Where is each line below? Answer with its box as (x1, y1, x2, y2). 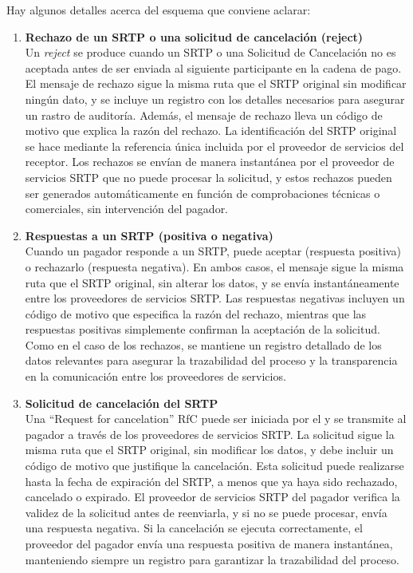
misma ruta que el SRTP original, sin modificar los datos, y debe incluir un (25, 441, 394, 458)
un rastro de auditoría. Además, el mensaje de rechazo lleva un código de (25, 106, 383, 123)
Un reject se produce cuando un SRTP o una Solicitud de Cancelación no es (25, 44, 396, 61)
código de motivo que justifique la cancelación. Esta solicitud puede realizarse (25, 457, 404, 474)
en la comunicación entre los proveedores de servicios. (25, 368, 286, 385)
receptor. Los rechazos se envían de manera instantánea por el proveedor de (25, 153, 395, 170)
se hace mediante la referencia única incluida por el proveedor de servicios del (25, 137, 404, 154)
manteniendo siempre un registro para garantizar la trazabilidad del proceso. (25, 551, 399, 567)
